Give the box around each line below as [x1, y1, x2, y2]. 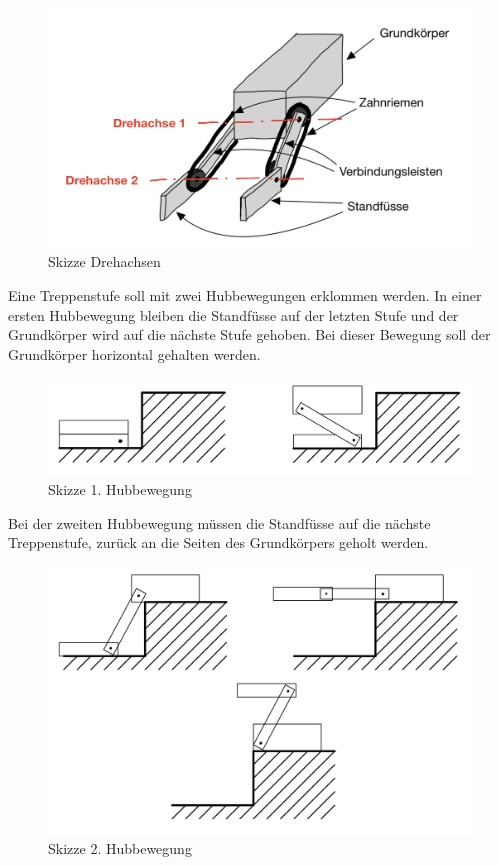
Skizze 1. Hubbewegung [48, 479, 192, 500]
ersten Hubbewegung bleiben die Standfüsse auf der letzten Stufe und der [8, 304, 459, 325]
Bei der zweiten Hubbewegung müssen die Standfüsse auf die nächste [8, 512, 431, 533]
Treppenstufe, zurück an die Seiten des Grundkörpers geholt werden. [8, 532, 429, 553]
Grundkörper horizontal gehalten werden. [8, 343, 261, 364]
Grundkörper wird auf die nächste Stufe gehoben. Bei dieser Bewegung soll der [8, 324, 491, 345]
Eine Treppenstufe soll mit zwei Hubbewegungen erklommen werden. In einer [8, 284, 482, 305]
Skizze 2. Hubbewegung [48, 838, 192, 859]
